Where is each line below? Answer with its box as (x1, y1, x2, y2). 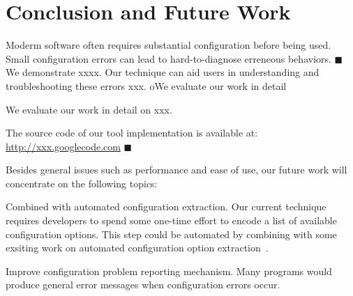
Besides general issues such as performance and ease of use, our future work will (6, 162, 347, 177)
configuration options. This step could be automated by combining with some (6, 226, 337, 241)
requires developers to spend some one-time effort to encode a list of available (6, 213, 337, 228)
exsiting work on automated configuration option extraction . (6, 240, 269, 255)
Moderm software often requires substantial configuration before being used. (6, 38, 331, 52)
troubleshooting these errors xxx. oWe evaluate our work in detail (6, 78, 287, 93)
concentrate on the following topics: (6, 176, 158, 190)
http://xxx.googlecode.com (6, 139, 121, 153)
